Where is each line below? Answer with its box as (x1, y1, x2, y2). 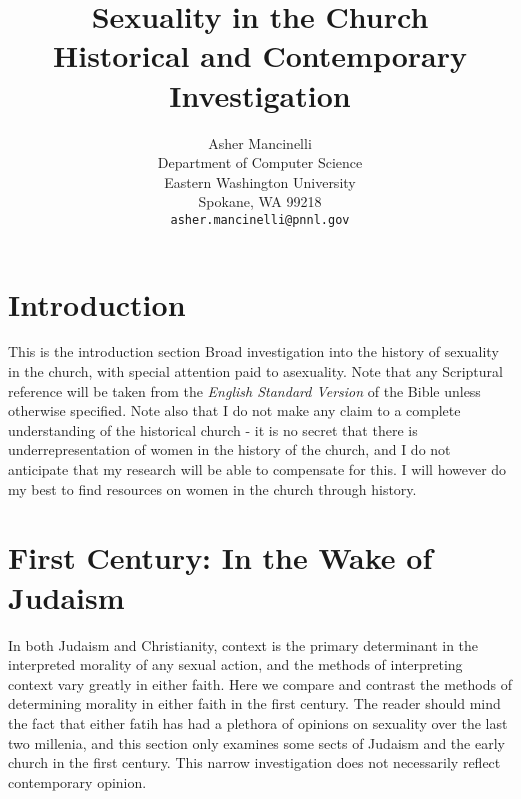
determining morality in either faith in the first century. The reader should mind (8, 693, 501, 714)
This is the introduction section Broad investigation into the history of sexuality (8, 341, 499, 362)
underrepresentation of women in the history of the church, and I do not (8, 439, 451, 460)
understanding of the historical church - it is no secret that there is (8, 419, 418, 440)
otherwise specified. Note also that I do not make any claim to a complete (8, 400, 461, 421)
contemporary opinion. (8, 771, 147, 792)
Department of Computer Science (157, 152, 363, 173)
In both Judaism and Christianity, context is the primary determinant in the (8, 634, 479, 655)
